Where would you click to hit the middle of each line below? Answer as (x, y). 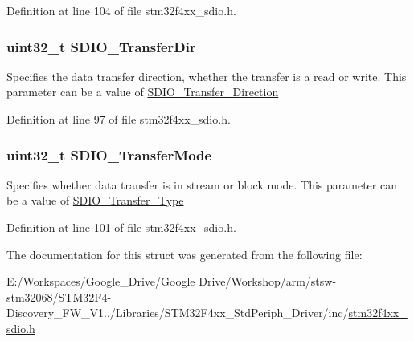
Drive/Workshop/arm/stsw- (268, 281)
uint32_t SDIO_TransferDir (101, 46)
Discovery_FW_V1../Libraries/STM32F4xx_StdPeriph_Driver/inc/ (178, 313)
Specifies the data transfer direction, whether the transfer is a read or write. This (207, 76)
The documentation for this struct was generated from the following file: (184, 254)
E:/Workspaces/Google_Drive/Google (101, 281)
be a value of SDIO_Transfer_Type (95, 200)
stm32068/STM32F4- (59, 296)
